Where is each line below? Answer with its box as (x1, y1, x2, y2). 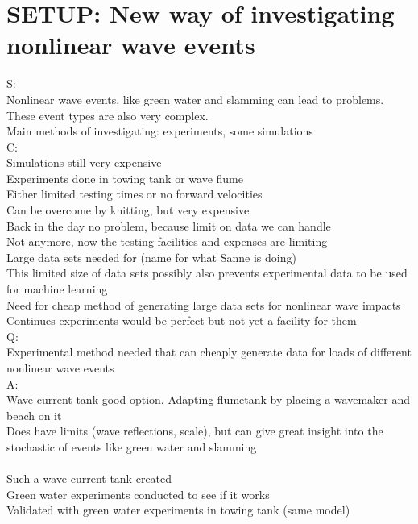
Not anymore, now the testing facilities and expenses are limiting (6, 233, 328, 250)
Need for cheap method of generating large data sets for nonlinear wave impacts (6, 296, 401, 313)
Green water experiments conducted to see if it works (6, 485, 270, 502)
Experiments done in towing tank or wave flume (6, 169, 243, 186)
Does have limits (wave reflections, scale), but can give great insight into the (6, 422, 383, 439)
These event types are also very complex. (6, 106, 209, 123)
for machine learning (6, 281, 108, 297)
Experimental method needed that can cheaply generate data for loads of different (6, 343, 412, 360)
